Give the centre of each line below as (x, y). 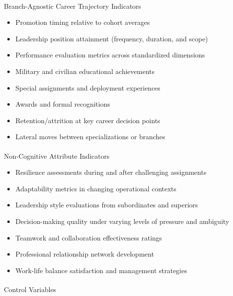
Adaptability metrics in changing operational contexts (96, 188)
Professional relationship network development (85, 254)
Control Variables (30, 289)
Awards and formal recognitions (63, 104)
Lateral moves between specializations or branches (90, 137)
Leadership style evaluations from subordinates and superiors (107, 205)
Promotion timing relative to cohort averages (83, 22)
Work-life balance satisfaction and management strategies (101, 270)
